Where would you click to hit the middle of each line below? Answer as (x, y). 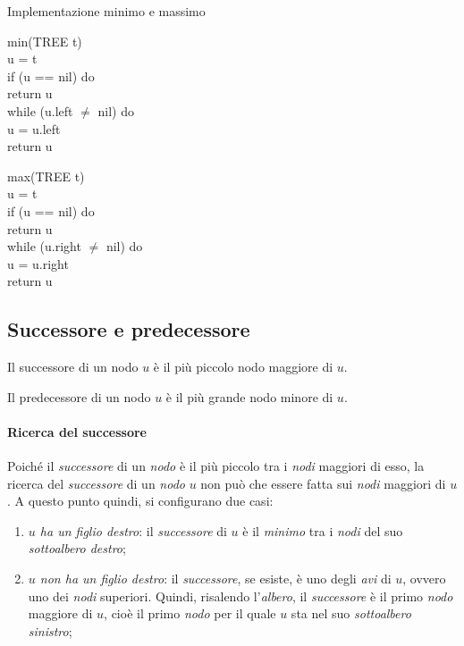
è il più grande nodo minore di (249, 396)
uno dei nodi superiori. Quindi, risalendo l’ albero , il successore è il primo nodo (240, 596)
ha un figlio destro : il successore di (133, 530)
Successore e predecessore (129, 329)
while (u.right (44, 246)
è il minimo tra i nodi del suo (323, 530)
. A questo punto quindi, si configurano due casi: (140, 501)
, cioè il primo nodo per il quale (190, 613)
